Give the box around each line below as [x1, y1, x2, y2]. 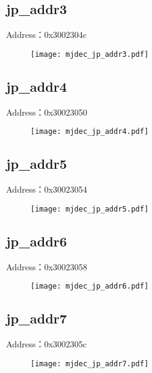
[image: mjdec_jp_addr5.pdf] [31, 204, 149, 213]
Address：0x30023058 [6, 260, 87, 273]
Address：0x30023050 [6, 105, 87, 118]
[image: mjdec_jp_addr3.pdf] [31, 50, 149, 59]
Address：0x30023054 [6, 183, 87, 196]
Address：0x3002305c [6, 338, 87, 350]
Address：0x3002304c [6, 28, 87, 41]
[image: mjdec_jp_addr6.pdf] [31, 282, 149, 291]
